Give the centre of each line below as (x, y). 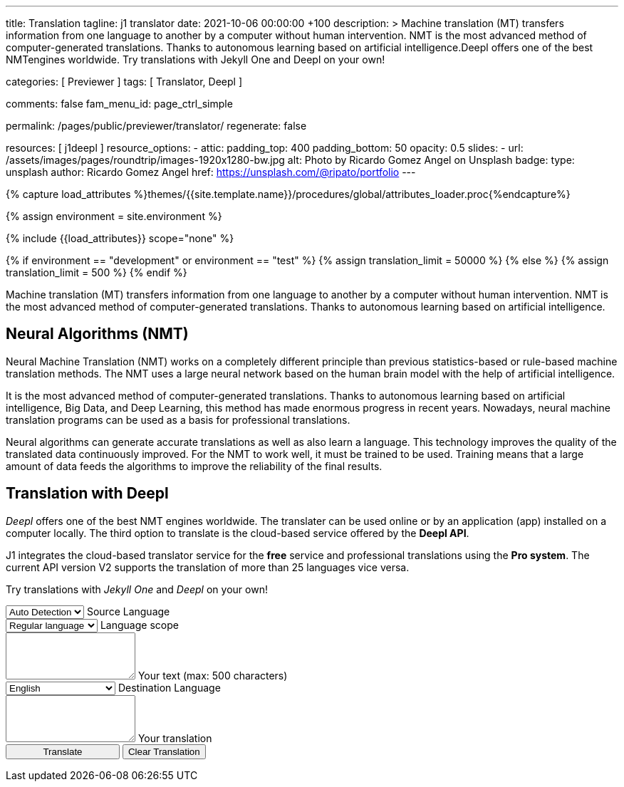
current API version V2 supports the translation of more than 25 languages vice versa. (208, 567)
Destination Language (169, 687)
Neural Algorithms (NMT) (97, 334)
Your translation (175, 738)
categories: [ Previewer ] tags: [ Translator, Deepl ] (124, 82)
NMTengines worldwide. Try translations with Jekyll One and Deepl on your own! (196, 59)
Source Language (128, 611)
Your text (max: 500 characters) (213, 675)
